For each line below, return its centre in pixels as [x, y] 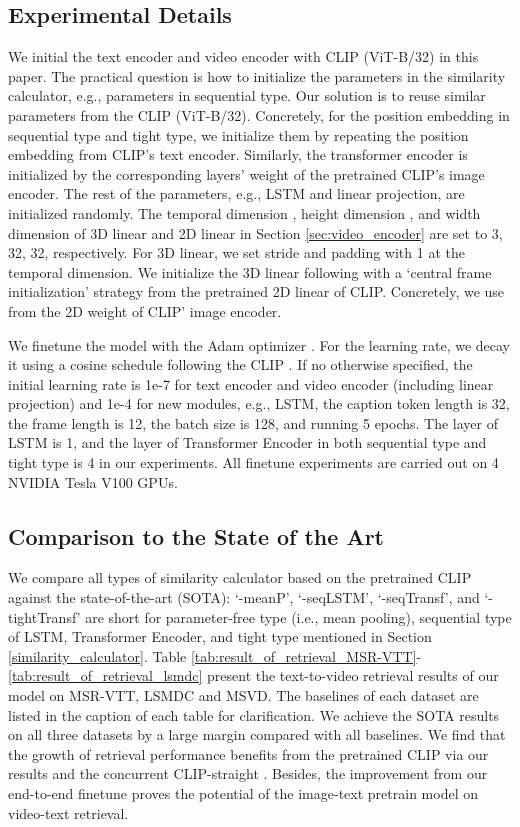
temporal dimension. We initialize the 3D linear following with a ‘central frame [250, 271]
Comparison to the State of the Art [196, 535]
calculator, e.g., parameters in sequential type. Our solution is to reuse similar [247, 95]
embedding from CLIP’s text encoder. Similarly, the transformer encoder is [238, 154]
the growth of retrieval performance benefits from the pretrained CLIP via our [248, 753]
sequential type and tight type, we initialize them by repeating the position [238, 134]
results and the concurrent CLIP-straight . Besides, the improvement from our [248, 773]
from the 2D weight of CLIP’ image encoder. [145, 310]
